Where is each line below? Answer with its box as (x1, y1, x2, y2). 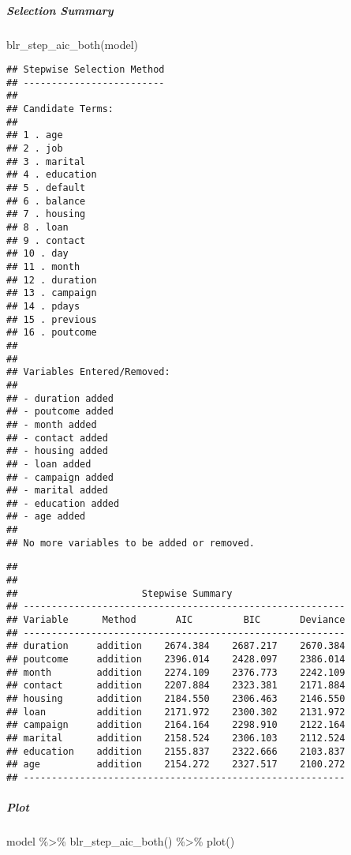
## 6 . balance (6, 195, 86, 207)
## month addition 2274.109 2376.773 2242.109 (6, 666, 345, 678)
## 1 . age (6, 129, 63, 141)
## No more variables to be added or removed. (6, 537, 255, 549)
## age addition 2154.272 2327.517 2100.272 (6, 759, 345, 771)
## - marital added (6, 485, 108, 497)
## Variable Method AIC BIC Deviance (6, 614, 345, 626)
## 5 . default (6, 182, 86, 194)
